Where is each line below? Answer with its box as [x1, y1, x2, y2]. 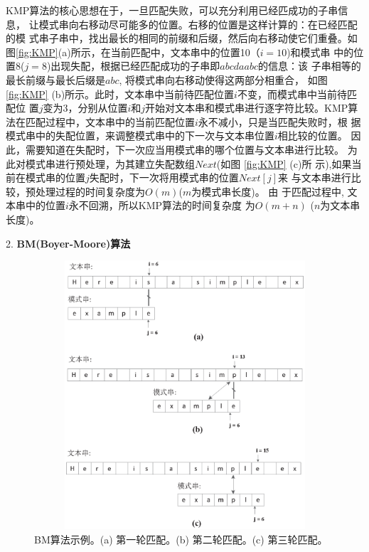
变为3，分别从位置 [43, 100, 128, 115]
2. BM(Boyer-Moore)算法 [6, 235, 131, 250]
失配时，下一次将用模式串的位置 [89, 170, 239, 185]
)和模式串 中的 [287, 44, 354, 59]
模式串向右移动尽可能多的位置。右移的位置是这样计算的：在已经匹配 [38, 16, 358, 31]
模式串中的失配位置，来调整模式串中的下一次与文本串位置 [6, 128, 274, 143]
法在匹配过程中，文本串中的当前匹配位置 [6, 114, 195, 129]
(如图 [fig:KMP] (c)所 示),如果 [216, 156, 352, 171]
